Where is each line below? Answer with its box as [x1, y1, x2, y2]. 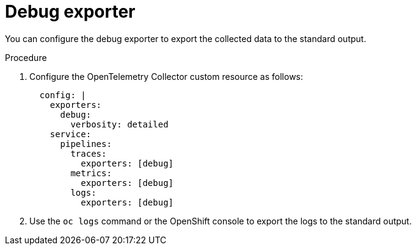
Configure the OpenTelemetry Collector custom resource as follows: [29, 71, 304, 82]
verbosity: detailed [70, 119, 169, 129]
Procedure [5, 52, 47, 63]
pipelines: [60, 138, 112, 149]
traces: [70, 148, 107, 159]
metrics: [70, 168, 112, 178]
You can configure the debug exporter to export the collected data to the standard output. [5, 33, 367, 44]
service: [49, 129, 92, 139]
